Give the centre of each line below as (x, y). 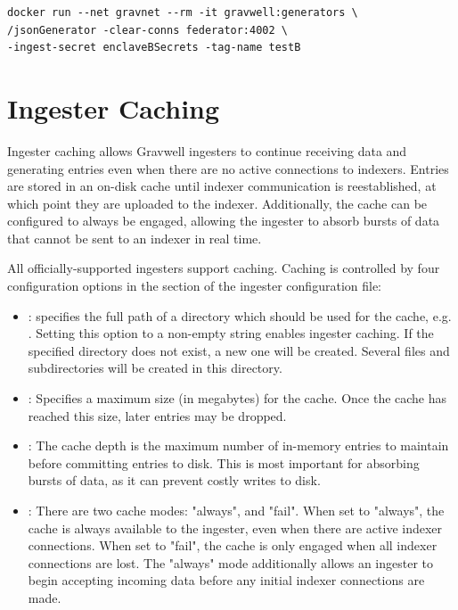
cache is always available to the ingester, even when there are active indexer (235, 528)
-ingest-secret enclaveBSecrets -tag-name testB (154, 48)
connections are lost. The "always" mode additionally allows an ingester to (231, 562)
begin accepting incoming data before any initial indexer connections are (226, 580)
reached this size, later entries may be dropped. (157, 415)
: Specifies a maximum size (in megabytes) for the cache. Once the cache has (237, 398)
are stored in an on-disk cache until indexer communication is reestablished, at (222, 186)
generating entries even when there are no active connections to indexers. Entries (228, 168)
